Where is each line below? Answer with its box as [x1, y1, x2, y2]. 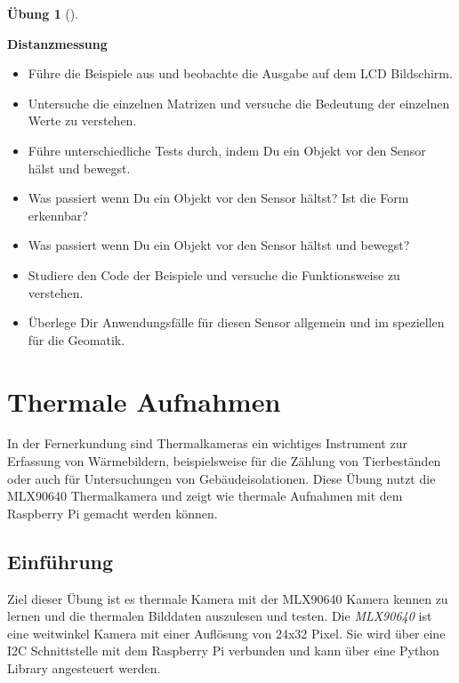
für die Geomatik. [28, 330, 125, 349]
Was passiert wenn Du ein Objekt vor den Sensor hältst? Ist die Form [28, 189, 409, 207]
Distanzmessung [7, 34, 108, 52]
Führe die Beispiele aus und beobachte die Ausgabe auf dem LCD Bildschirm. [28, 64, 453, 83]
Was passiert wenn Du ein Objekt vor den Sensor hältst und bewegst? [28, 236, 410, 254]
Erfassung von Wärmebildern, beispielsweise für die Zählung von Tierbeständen [7, 452, 441, 470]
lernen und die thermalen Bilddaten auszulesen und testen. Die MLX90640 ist [7, 607, 432, 625]
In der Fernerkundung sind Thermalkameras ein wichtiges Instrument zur [7, 434, 407, 453]
